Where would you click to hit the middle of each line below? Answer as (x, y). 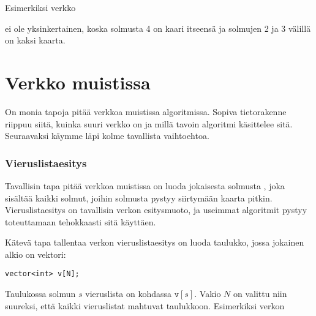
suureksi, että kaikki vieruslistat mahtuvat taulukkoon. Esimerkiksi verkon (145, 305)
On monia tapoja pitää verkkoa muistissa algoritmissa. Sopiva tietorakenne (146, 111)
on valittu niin (260, 294)
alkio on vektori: (36, 254)
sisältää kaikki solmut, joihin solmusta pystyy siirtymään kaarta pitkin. (139, 197)
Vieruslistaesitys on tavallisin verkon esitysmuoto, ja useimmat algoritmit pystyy (156, 210)
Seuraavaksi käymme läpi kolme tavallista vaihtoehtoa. (107, 136)
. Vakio (208, 294)
